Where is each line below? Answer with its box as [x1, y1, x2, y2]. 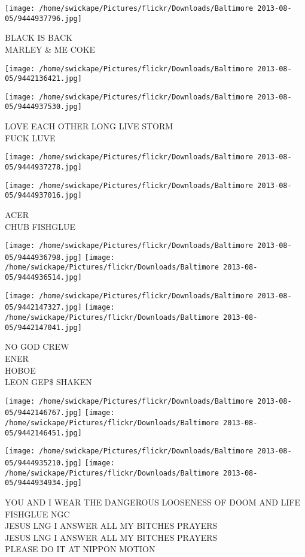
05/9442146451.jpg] [5, 428, 82, 437]
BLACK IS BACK [5, 31, 72, 44]
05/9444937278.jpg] [5, 162, 82, 171]
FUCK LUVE [5, 131, 56, 144]
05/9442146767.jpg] [5, 408, 82, 417]
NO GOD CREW [5, 340, 69, 353]
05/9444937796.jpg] [5, 14, 82, 23]
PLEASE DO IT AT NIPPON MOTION [5, 543, 155, 555]
